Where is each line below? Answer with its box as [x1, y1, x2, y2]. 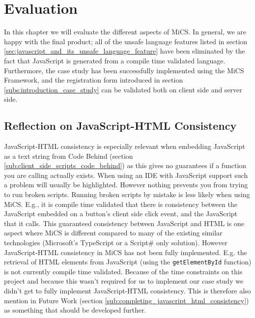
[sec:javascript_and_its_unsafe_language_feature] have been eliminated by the [4, 46, 245, 56]
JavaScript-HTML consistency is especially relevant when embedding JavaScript [4, 141, 245, 151]
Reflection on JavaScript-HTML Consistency [4, 118, 237, 133]
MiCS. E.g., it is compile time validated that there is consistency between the [4, 199, 237, 209]
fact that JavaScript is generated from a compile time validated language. [4, 55, 226, 65]
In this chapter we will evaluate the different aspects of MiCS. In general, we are [4, 27, 247, 37]
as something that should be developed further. [4, 305, 146, 315]
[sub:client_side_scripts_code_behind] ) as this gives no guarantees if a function [4, 160, 247, 171]
